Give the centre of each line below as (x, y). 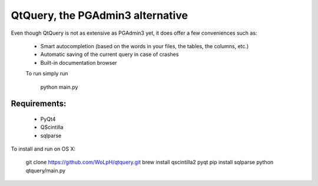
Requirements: (39, 104)
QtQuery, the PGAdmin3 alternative (100, 15)
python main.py (59, 87)
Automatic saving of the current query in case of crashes (110, 54)
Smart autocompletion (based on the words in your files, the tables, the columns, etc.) (145, 46)
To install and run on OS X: (43, 149)
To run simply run (47, 74)
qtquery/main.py (46, 170)
